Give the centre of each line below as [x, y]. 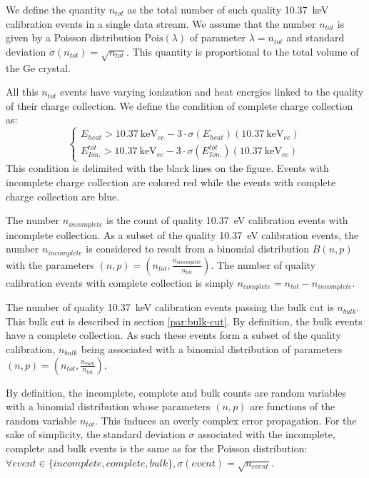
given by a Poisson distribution [74, 37]
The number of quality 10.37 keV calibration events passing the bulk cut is [170, 307]
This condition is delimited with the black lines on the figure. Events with [167, 168]
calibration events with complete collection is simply [120, 282]
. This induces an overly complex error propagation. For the [226, 420]
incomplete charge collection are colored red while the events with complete [171, 182]
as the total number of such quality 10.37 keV [228, 9]
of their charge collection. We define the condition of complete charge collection [180, 105]
